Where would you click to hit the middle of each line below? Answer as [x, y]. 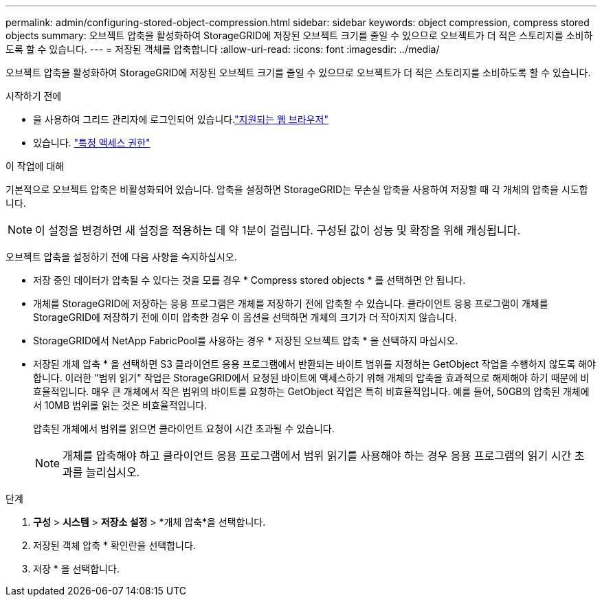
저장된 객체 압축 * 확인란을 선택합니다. [114, 545]
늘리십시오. [113, 472]
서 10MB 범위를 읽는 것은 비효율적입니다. [120, 405]
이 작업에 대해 [35, 166]
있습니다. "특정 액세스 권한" [92, 143]
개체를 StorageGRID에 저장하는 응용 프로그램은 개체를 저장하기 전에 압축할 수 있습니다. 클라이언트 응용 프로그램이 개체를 [291, 303]
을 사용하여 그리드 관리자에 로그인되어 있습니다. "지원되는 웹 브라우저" [181, 119]
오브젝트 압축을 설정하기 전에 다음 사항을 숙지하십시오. [121, 257]
